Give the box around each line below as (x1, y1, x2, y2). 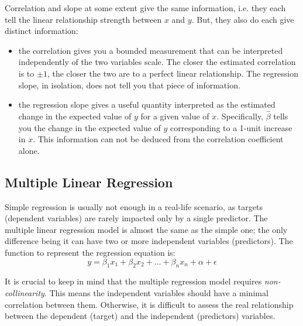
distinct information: (5, 25, 78, 37)
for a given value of (140, 109, 209, 122)
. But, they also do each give (191, 13, 294, 25)
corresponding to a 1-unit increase (170, 121, 292, 133)
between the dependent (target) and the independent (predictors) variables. (5, 310, 276, 322)
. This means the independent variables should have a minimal (44, 286, 268, 298)
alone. (18, 144, 40, 156)
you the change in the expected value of (18, 121, 161, 133)
